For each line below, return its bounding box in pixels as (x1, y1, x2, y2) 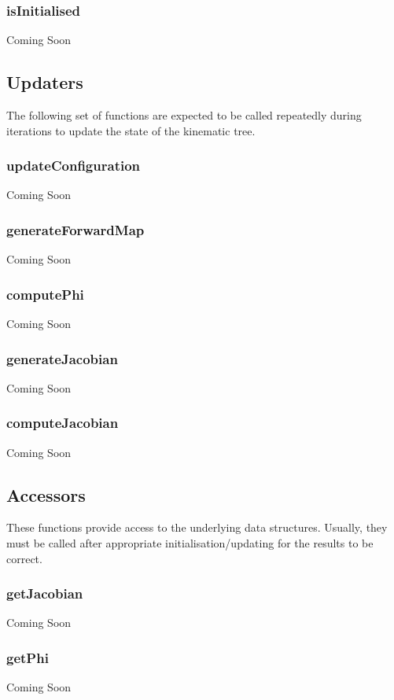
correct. (6, 550, 42, 566)
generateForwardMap (6, 219, 145, 239)
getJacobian (6, 584, 83, 603)
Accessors (6, 482, 86, 507)
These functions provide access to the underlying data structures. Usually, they (6, 519, 388, 536)
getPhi (6, 647, 49, 667)
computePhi (6, 284, 84, 304)
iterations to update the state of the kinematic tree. (6, 122, 256, 138)
